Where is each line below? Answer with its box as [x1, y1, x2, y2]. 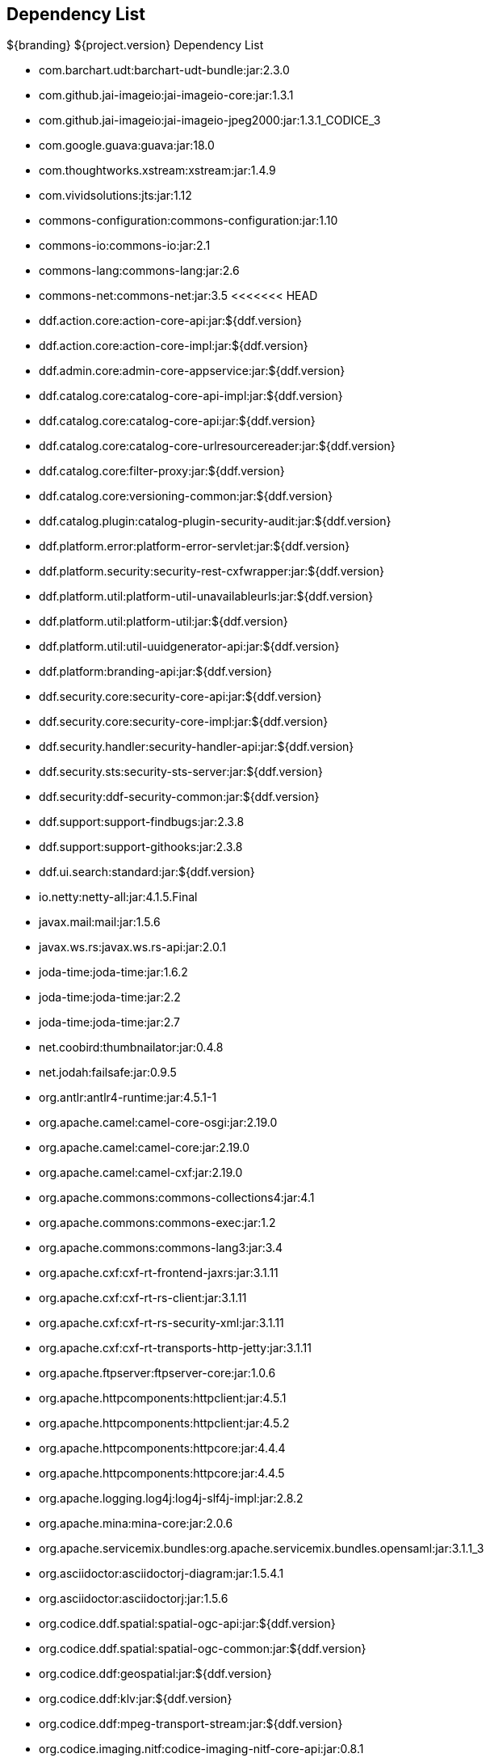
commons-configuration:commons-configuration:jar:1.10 [39, 213, 338, 228]
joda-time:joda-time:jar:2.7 [39, 1015, 181, 1030]
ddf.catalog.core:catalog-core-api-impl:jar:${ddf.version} [39, 389, 343, 403]
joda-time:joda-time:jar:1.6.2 [39, 965, 188, 980]
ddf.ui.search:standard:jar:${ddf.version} [39, 865, 255, 879]
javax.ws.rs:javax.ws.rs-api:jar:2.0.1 [39, 940, 226, 955]
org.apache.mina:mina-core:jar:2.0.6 [39, 1516, 233, 1531]
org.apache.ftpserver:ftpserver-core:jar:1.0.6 [39, 1366, 276, 1381]
